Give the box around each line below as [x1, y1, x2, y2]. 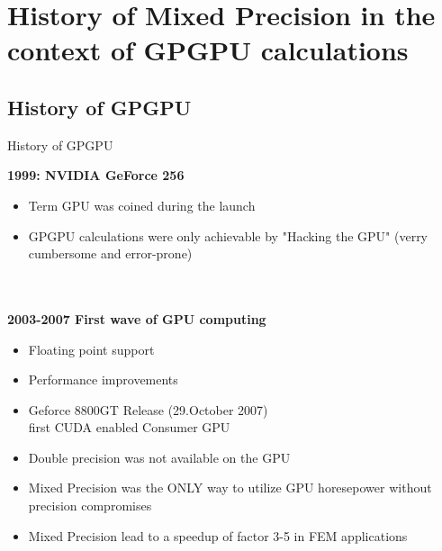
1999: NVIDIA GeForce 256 [7, 166, 185, 185]
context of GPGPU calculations [7, 32, 409, 68]
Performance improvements [28, 370, 178, 389]
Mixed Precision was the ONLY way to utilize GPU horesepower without [28, 478, 432, 497]
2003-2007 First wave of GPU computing [7, 309, 266, 328]
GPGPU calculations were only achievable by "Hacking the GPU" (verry [28, 226, 428, 245]
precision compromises [28, 496, 152, 515]
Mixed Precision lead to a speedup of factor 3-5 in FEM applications [28, 526, 408, 545]
